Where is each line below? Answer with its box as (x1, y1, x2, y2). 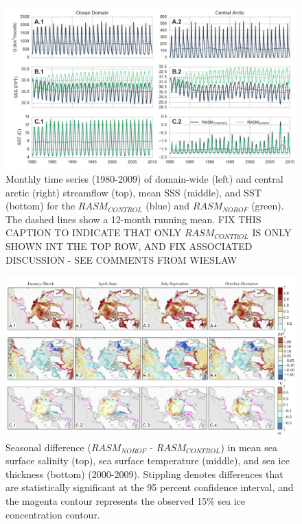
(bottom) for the (5, 198, 75, 213)
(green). (251, 198, 284, 213)
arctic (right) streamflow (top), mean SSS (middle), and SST (5, 185, 262, 199)
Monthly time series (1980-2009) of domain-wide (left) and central (5, 172, 283, 186)
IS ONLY (252, 225, 292, 240)
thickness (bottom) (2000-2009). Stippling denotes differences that (5, 466, 283, 481)
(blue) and (146, 198, 190, 213)
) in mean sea (220, 440, 277, 454)
